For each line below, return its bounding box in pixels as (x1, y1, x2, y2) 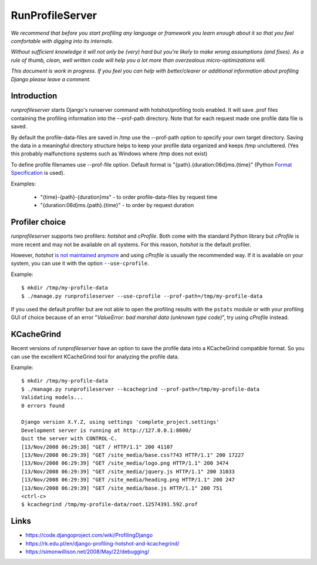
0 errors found (21, 402, 65, 409)
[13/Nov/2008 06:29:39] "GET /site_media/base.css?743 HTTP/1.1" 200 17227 (21, 451, 244, 458)
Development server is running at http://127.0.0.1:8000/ (21, 427, 192, 434)
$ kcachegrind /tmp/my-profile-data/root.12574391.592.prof (21, 501, 198, 508)
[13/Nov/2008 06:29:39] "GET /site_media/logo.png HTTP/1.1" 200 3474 (21, 460, 229, 467)
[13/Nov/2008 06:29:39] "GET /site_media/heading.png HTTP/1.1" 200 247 (21, 477, 235, 483)
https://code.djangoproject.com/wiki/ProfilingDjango (25, 531, 153, 539)
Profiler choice (11, 217, 66, 227)
